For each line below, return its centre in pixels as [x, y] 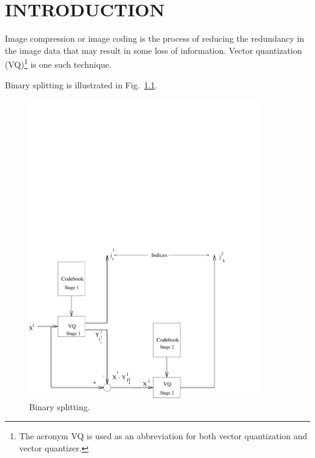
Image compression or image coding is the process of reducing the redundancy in [155, 38]
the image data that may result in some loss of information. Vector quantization [154, 50]
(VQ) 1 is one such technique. [58, 63]
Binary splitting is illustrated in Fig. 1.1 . [81, 84]
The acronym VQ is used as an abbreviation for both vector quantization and [163, 436]
